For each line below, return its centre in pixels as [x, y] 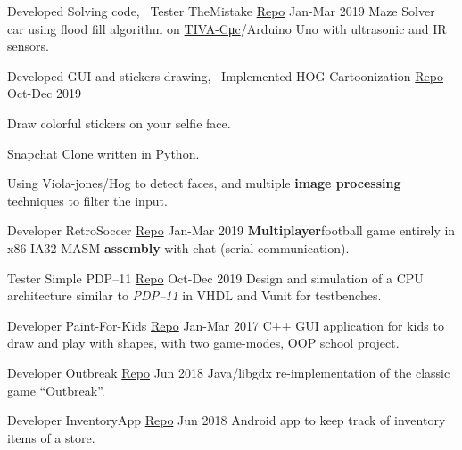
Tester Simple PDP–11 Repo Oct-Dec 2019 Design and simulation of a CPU [215, 278]
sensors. [28, 46]
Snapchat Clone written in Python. [103, 153]
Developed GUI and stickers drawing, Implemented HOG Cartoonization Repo [225, 75]
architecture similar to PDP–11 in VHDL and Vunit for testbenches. [194, 295]
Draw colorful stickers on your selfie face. [119, 123]
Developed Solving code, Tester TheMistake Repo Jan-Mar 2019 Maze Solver [221, 11]
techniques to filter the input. [87, 200]
